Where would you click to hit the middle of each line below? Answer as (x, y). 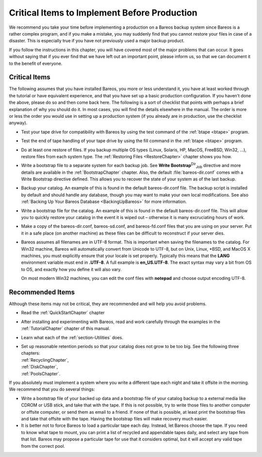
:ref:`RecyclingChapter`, (45, 360)
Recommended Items (42, 292)
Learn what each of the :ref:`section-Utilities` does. (72, 337)
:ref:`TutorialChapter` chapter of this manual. (65, 329)
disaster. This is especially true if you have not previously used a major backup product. (97, 41)
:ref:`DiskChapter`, (40, 367)
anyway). (18, 123)
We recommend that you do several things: (52, 389)
